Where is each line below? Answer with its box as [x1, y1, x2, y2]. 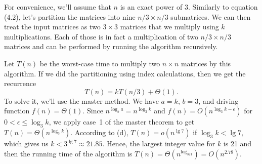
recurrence [4, 78, 36, 89]
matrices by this [181, 58, 231, 68]
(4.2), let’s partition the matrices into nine [4, 11, 136, 22]
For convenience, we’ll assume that [4, 2, 111, 12]
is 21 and [223, 138, 252, 149]
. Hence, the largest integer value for [102, 138, 215, 149]
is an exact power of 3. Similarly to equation [120, 2, 258, 12]
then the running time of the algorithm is [4, 148, 133, 158]
